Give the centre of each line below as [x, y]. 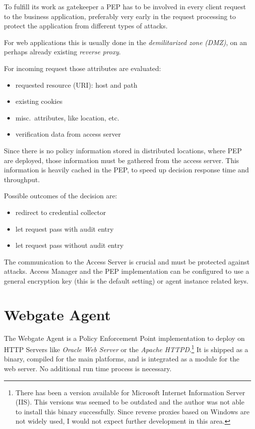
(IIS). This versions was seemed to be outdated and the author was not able [130, 402]
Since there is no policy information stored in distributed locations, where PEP [123, 150]
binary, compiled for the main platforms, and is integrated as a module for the [122, 359]
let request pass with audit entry [64, 228]
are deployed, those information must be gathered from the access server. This [122, 160]
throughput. [22, 179]
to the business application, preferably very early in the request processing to [120, 16]
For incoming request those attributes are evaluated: [83, 68]
